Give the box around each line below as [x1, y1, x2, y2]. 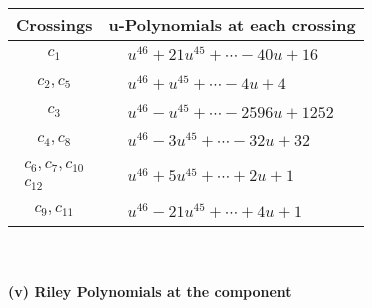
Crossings [16, 13, 93, 36]
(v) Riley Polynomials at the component [8, 281, 292, 302]
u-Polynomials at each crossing [108, 13, 356, 36]
